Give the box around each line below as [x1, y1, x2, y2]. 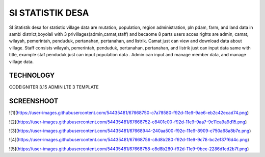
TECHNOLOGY [9, 71, 55, 80]
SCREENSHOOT [9, 97, 58, 105]
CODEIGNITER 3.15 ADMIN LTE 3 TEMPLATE [9, 84, 99, 90]
